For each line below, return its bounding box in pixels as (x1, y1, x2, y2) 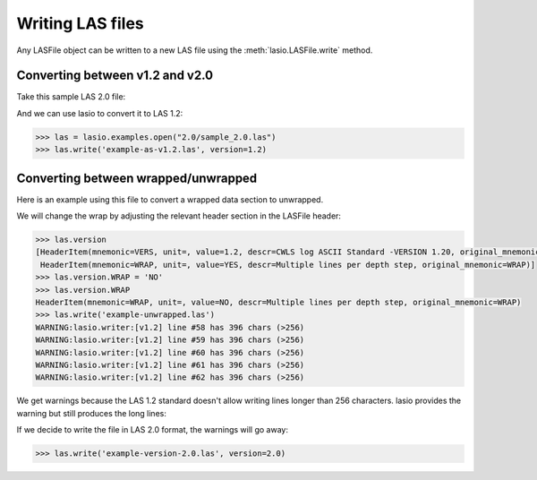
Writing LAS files (16, 13, 144, 33)
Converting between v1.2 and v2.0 (16, 68, 214, 83)
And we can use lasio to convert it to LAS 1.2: (16, 107, 183, 118)
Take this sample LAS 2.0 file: (16, 91, 126, 102)
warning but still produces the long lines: (16, 407, 167, 418)
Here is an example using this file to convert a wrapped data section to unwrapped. (16, 193, 324, 205)
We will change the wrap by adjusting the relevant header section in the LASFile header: (16, 210, 342, 221)
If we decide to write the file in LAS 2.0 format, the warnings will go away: (16, 424, 288, 435)
